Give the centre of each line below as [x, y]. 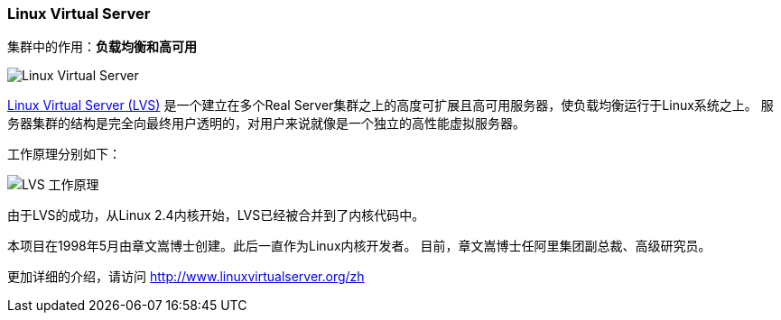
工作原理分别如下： [64, 154]
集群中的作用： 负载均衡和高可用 [102, 47]
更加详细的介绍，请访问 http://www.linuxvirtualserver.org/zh [186, 277]
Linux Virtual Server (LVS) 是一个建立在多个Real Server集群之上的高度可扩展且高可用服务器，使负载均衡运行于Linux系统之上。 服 [390, 105]
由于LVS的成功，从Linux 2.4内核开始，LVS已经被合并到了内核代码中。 [216, 215]
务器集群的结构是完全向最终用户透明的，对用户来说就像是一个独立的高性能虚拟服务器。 [266, 123]
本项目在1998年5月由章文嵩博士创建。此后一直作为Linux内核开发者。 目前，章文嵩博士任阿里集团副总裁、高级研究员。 [359, 246]
